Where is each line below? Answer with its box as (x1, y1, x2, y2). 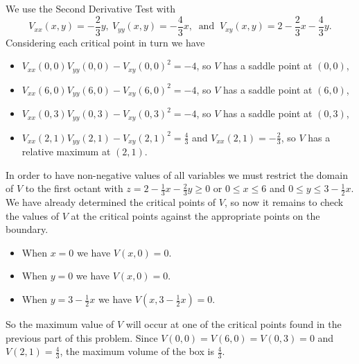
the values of (6, 208, 60, 223)
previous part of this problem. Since (6, 330, 158, 345)
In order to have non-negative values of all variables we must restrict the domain (6, 167, 348, 182)
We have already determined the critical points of (6, 195, 216, 209)
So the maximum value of (6, 317, 114, 331)
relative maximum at (21, 144, 111, 159)
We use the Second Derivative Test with (6, 1, 175, 15)
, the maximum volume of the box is (60, 344, 214, 358)
